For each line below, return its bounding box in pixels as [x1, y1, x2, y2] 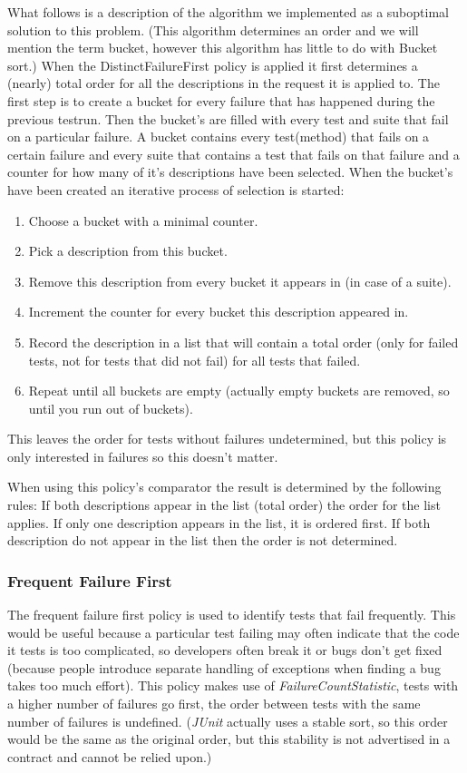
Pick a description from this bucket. [28, 241, 228, 260]
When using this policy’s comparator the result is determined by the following [7, 477, 442, 496]
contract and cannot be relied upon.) [7, 747, 212, 766]
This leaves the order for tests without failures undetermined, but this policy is [7, 429, 447, 448]
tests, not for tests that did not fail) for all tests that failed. [28, 350, 361, 369]
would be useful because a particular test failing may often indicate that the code [7, 622, 460, 641]
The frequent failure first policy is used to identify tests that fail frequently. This [7, 605, 456, 624]
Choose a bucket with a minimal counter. [28, 210, 258, 230]
